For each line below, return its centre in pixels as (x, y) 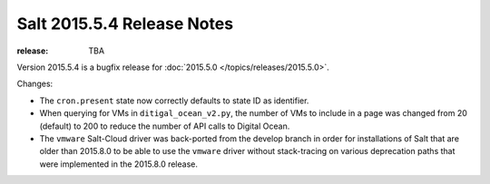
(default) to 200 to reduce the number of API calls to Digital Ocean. (165, 126)
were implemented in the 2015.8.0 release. (119, 164)
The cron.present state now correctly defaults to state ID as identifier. (174, 101)
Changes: (35, 84)
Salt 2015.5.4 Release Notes (125, 24)
